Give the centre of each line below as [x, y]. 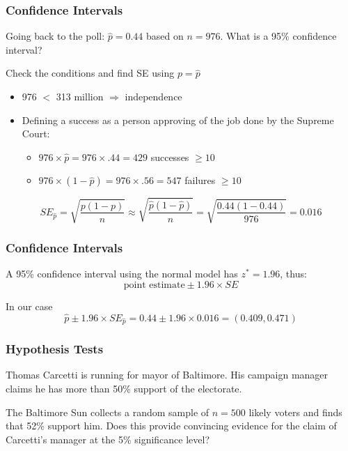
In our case [29, 306]
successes [170, 156]
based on [165, 36]
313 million [80, 96]
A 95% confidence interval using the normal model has [122, 274]
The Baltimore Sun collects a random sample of [108, 412]
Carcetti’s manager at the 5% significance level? [108, 439]
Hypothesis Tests [55, 349]
